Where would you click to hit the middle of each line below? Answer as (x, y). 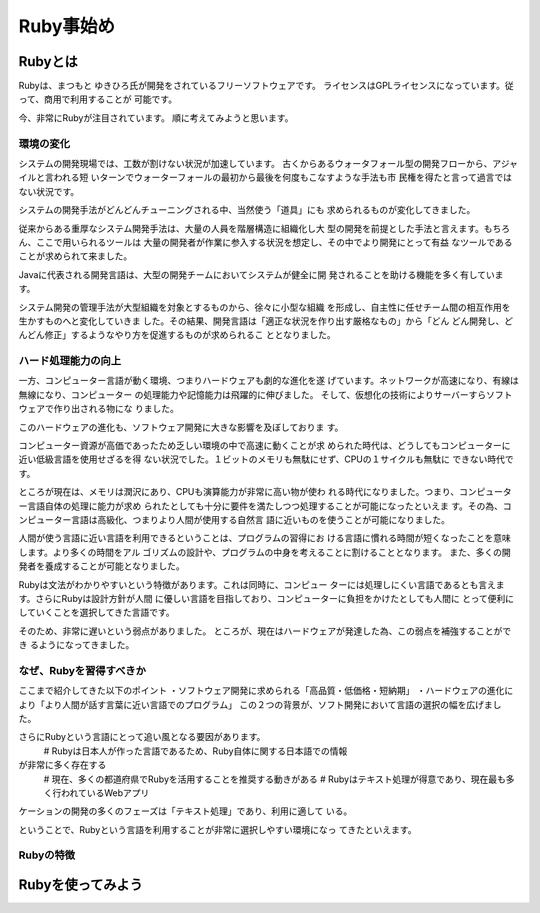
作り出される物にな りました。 (116, 409)
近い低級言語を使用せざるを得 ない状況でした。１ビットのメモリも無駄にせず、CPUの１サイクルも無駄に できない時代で (266, 459)
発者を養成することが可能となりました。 (101, 566)
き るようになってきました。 (76, 645)
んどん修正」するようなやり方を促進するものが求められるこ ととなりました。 (177, 335)
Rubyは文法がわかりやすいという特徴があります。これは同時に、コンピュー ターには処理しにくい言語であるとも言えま (261, 584)
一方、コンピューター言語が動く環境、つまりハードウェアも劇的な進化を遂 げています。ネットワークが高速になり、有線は (268, 381)
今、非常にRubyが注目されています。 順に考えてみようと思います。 (156, 117)
